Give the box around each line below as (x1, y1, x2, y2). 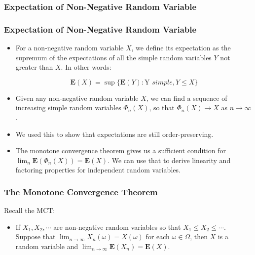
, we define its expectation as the (131, 42, 231, 53)
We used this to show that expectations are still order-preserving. (15, 128, 214, 139)
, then (190, 231, 208, 242)
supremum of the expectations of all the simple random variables (15, 52, 212, 62)
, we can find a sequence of (146, 92, 227, 103)
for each (146, 231, 170, 242)
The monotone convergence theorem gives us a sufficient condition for (15, 145, 226, 156)
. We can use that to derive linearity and (108, 155, 231, 165)
